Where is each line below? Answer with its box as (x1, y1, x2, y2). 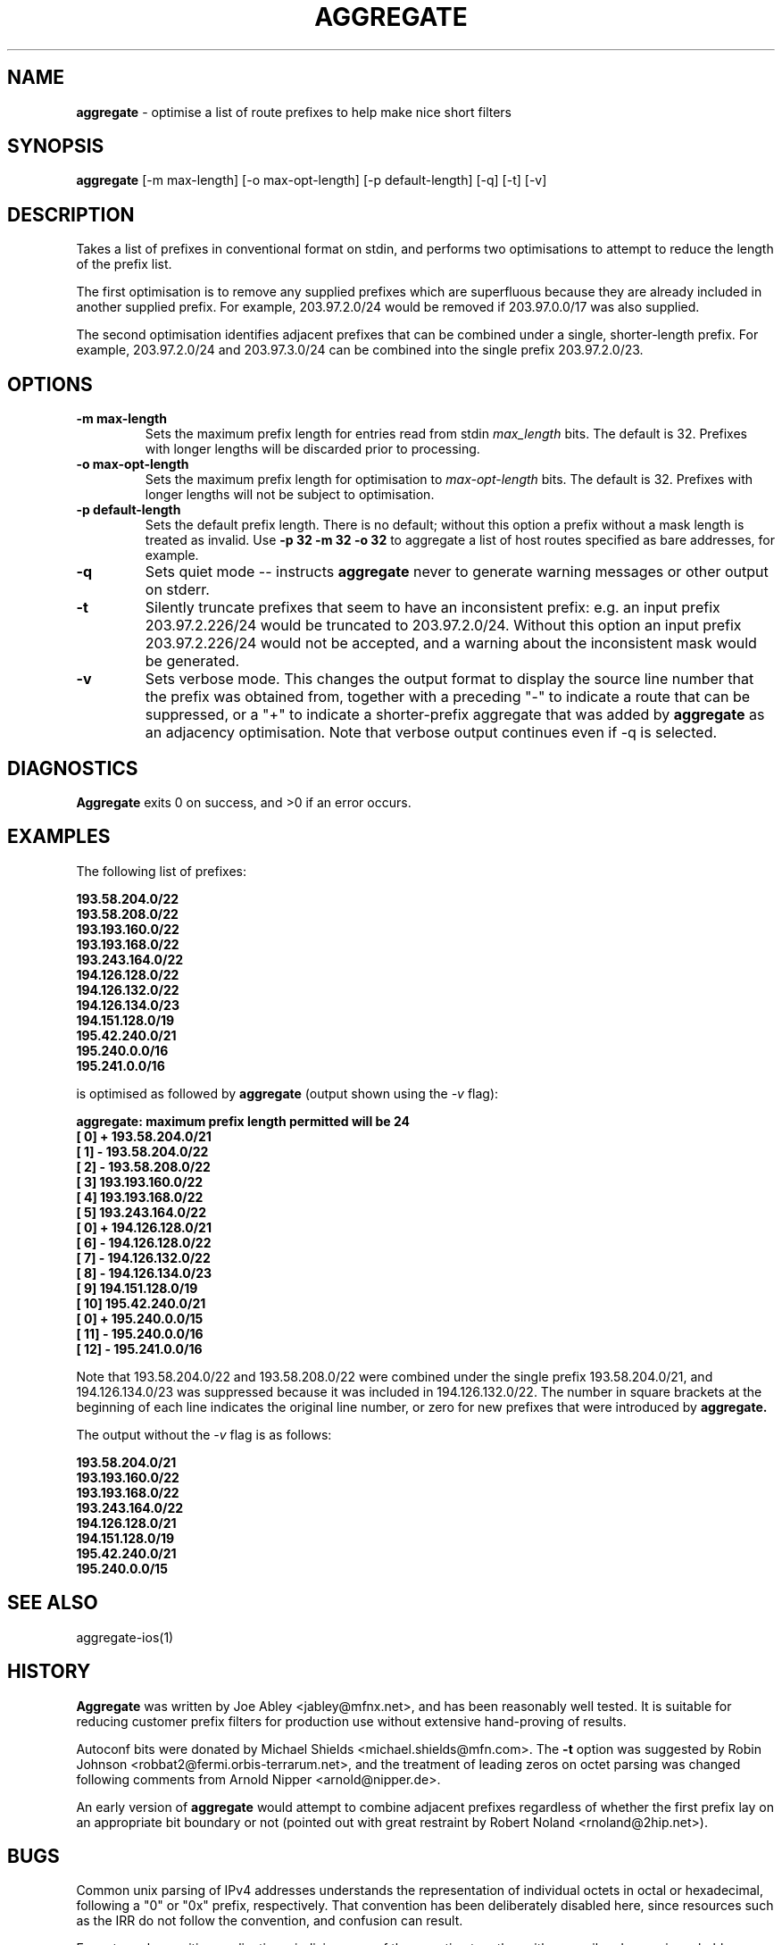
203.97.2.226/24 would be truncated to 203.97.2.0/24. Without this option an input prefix (145, 616, 742, 635)
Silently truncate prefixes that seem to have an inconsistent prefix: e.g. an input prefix (145, 598, 720, 617)
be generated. (145, 652, 240, 671)
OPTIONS (7, 372, 93, 396)
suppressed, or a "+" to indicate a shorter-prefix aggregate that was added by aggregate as (145, 705, 765, 724)
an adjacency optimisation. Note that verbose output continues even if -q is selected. (145, 723, 718, 742)
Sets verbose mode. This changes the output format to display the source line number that (145, 670, 754, 689)
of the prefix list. (76, 256, 172, 272)
